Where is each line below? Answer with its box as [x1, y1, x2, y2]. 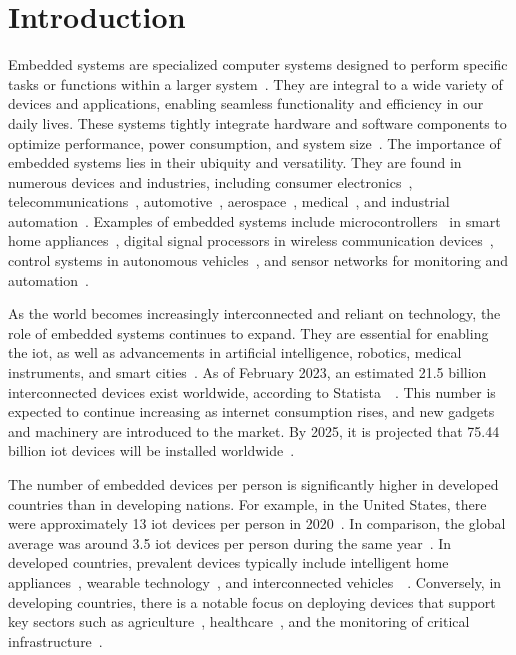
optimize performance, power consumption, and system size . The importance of [8, 132, 501, 153]
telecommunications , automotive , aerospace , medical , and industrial [8, 191, 450, 212]
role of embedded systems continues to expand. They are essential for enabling [8, 322, 489, 343]
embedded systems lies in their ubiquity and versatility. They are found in [8, 152, 462, 173]
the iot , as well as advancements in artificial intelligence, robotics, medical [8, 342, 462, 363]
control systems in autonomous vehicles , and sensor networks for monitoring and [8, 250, 509, 271]
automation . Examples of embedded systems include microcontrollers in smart [8, 210, 501, 231]
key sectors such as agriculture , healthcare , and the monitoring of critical [8, 611, 470, 632]
